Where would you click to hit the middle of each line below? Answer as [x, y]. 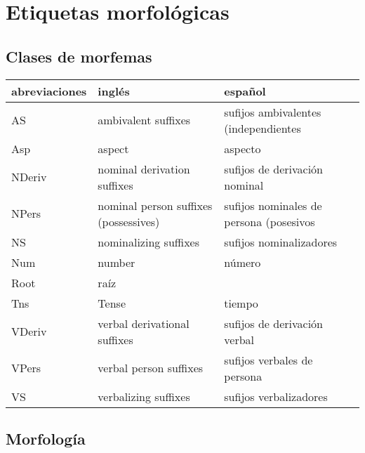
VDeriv [29, 331]
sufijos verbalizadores [276, 396]
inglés [114, 91]
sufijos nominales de [273, 205]
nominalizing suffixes [148, 242]
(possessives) [129, 221]
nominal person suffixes [155, 205]
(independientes [263, 128]
